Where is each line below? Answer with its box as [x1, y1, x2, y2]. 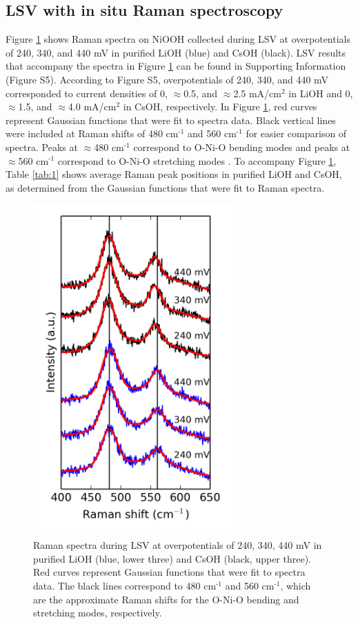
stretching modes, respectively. [33, 605, 162, 620]
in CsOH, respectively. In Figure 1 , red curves [123, 99, 317, 114]
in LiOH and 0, [288, 85, 353, 100]
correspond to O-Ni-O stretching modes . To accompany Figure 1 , [57, 153, 337, 168]
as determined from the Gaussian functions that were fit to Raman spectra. [6, 180, 325, 194]
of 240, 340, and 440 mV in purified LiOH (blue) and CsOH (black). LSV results [6, 45, 346, 59]
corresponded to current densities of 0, [6, 85, 168, 100]
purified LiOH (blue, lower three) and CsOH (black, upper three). [33, 551, 312, 565]
